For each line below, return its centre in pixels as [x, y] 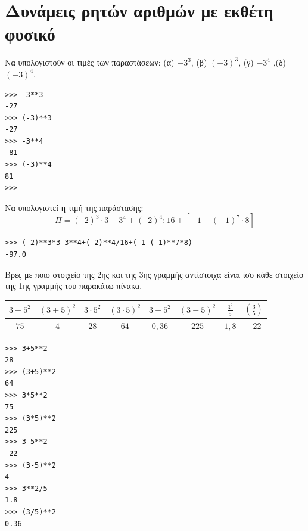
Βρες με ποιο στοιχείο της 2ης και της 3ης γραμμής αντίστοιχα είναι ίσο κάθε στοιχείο [154, 274]
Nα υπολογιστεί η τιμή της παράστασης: [74, 207]
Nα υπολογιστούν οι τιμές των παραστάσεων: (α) [90, 62]
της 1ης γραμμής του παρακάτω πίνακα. [74, 286]
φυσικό [30, 34]
